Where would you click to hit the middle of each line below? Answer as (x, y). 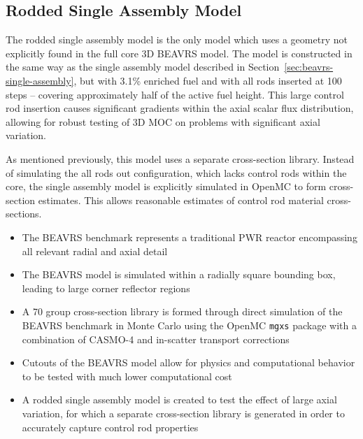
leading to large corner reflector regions (106, 288)
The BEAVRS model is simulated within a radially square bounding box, (179, 274)
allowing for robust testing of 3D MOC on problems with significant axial (163, 121)
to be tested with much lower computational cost (127, 376)
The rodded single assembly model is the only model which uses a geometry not (177, 39)
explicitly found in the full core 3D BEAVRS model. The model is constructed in (179, 53)
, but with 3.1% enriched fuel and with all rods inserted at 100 (208, 80)
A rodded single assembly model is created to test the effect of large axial (179, 400)
